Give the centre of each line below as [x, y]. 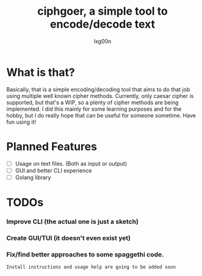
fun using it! [21, 122]
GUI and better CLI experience [53, 170]
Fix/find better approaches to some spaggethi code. [85, 254]
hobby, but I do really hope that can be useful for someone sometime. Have [101, 115]
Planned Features [52, 147]
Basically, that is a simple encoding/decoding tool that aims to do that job [98, 89]
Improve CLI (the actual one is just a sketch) [73, 222]
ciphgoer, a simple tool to [103, 11]
